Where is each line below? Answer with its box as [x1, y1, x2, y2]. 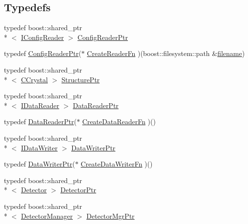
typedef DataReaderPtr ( [4, 116, 77, 127]
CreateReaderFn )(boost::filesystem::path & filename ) [87, 48, 245, 58]
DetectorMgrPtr [86, 210, 135, 221]
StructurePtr [61, 74, 100, 84]
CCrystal [21, 74, 48, 84]
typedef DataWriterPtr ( [4, 159, 75, 169]
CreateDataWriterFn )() [81, 159, 153, 169]
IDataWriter [21, 142, 58, 152]
